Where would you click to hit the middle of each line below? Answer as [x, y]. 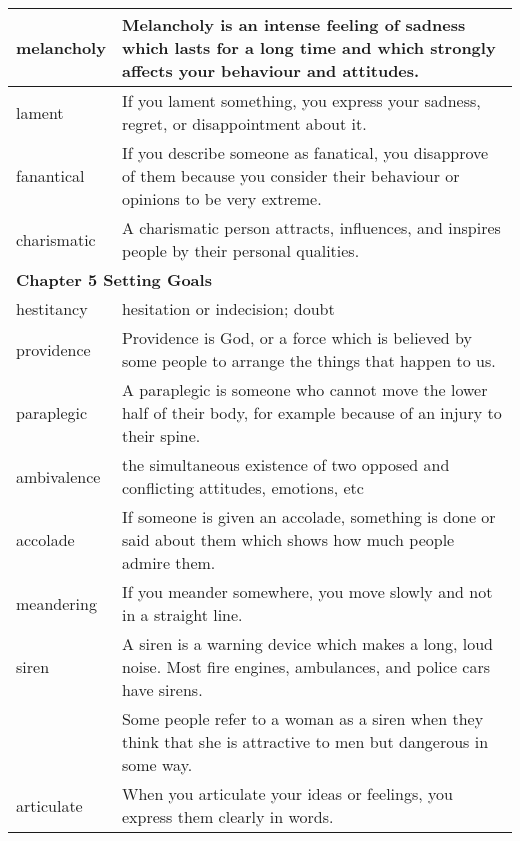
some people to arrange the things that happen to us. [308, 360]
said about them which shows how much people [288, 539]
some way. [157, 764]
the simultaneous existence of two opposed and [285, 464]
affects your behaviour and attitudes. [270, 70]
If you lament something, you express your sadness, [301, 100]
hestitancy [52, 308]
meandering [56, 603]
